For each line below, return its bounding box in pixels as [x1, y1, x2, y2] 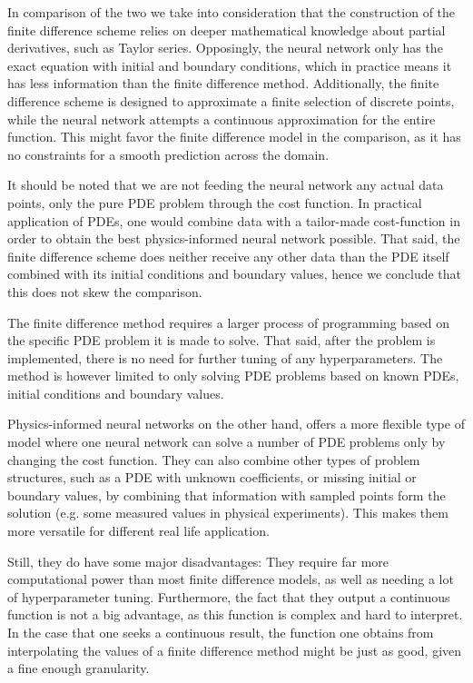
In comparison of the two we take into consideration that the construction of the [7, 3, 456, 21]
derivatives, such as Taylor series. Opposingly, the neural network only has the [7, 38, 443, 57]
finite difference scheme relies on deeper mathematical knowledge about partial [7, 20, 446, 39]
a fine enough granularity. [7, 658, 150, 678]
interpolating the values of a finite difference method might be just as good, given [7, 640, 462, 659]
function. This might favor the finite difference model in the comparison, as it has [7, 127, 461, 146]
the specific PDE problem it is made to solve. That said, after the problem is [7, 331, 436, 350]
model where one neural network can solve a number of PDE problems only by [7, 432, 446, 451]
